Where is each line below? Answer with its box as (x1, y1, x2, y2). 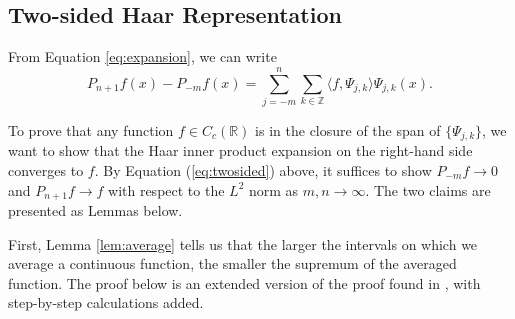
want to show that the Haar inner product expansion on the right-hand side (8, 140, 473, 161)
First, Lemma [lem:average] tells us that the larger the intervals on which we (8, 233, 478, 254)
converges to (8, 159, 84, 180)
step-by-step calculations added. (8, 292, 204, 313)
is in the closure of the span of (255, 119, 441, 140)
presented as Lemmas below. (8, 200, 183, 221)
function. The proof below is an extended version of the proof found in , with (8, 272, 481, 293)
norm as (248, 179, 299, 200)
